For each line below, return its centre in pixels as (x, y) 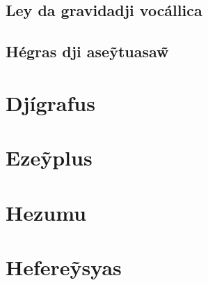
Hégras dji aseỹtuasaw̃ (87, 51)
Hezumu (46, 212)
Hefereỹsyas (64, 266)
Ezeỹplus (49, 158)
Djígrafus (50, 102)
